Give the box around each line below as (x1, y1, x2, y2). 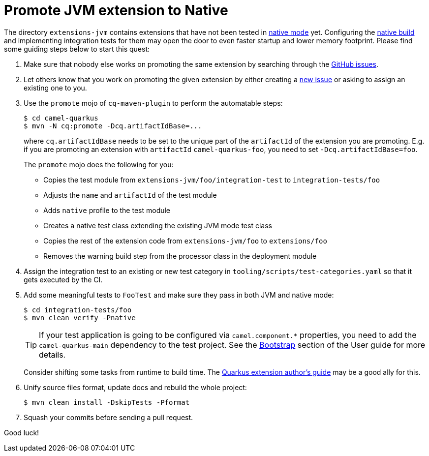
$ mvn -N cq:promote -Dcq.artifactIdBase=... (24, 122, 202, 130)
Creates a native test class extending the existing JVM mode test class (43, 221, 272, 230)
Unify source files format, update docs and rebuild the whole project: (24, 383, 247, 392)
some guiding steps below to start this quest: (4, 44, 150, 53)
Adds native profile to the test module (43, 206, 171, 214)
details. (39, 349, 66, 360)
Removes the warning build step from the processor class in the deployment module (43, 251, 317, 260)
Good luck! (4, 428, 39, 437)
